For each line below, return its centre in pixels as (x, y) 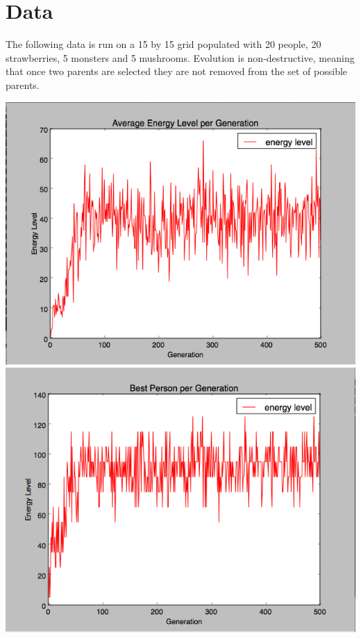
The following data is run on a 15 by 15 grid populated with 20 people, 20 (163, 44)
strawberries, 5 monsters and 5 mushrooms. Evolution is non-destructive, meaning (180, 57)
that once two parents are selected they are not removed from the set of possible (177, 71)
